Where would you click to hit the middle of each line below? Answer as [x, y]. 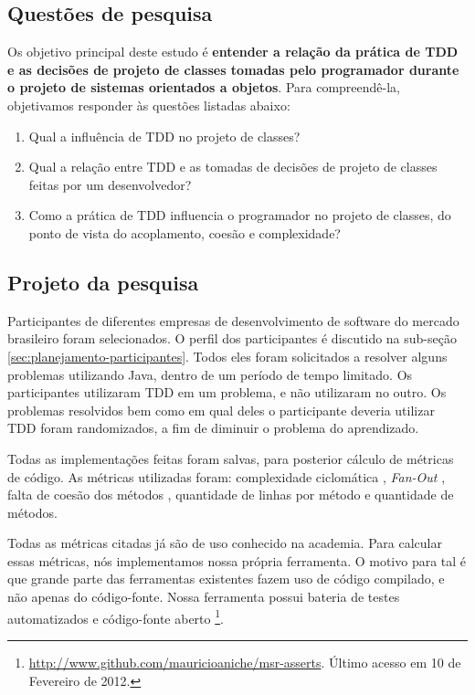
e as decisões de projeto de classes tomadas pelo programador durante [233, 69]
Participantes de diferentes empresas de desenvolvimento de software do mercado [233, 320]
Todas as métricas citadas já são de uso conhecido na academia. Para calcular [225, 543]
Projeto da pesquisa [103, 282]
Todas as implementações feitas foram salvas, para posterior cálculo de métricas [231, 458]
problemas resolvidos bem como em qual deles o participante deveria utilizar [221, 410]
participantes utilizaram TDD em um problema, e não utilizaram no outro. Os [227, 392]
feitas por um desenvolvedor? [110, 184]
